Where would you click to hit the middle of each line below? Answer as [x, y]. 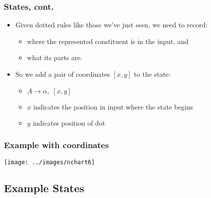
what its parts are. [55, 57]
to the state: [152, 74]
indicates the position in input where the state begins [113, 106]
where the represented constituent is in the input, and [108, 41]
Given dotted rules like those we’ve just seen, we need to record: [111, 25]
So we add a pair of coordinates [63, 74]
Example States [44, 188]
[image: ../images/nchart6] [50, 162]
